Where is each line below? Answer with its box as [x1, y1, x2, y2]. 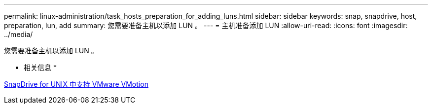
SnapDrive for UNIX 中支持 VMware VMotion [4, 80, 148, 88]
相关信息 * [24, 63, 57, 72]
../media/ [4, 30, 33, 38]
